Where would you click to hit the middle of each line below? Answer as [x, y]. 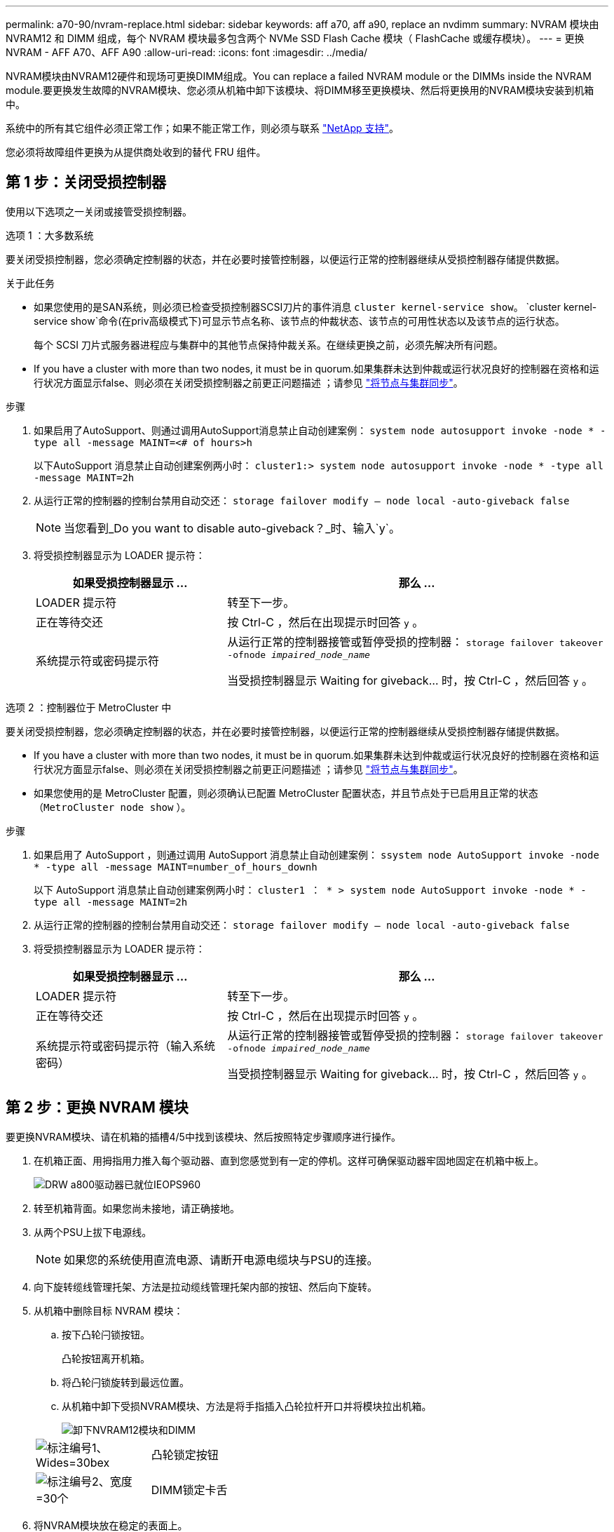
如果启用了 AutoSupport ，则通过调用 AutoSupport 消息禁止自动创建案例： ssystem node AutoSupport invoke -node [316, 854]
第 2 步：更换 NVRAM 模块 [97, 1108]
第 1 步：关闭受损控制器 [86, 182]
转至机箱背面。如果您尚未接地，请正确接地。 [137, 1208]
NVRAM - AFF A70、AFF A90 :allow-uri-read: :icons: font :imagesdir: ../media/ [187, 52]
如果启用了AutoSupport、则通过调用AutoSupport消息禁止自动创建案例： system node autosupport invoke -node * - [320, 430]
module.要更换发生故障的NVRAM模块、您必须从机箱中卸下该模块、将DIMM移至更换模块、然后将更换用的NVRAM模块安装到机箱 [300, 90]
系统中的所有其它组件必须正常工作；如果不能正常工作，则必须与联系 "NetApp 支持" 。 [203, 128]
